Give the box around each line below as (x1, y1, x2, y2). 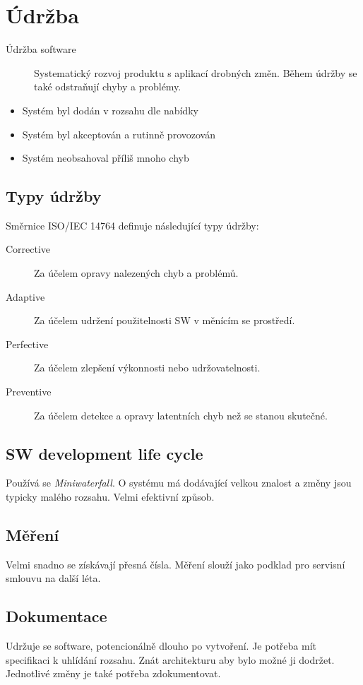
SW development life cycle (6, 442, 203, 464)
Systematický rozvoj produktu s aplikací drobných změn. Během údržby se (34, 65, 357, 80)
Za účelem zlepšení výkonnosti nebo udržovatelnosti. (34, 360, 261, 375)
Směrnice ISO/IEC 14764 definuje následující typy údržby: (6, 218, 259, 232)
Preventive (6, 384, 52, 399)
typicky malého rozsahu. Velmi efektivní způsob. (6, 489, 215, 504)
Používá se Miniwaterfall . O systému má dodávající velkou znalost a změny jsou (6, 475, 352, 490)
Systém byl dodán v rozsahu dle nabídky (22, 102, 198, 117)
